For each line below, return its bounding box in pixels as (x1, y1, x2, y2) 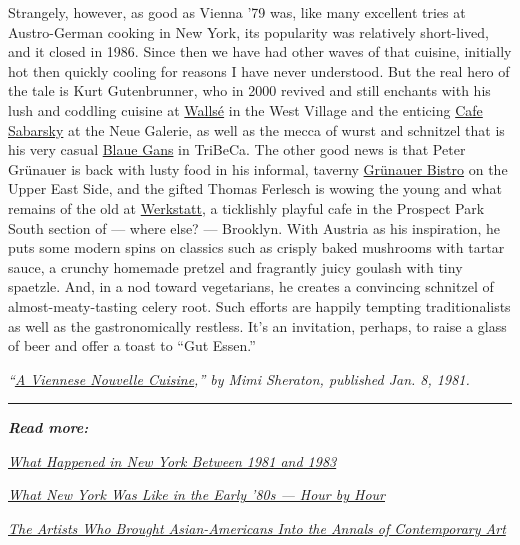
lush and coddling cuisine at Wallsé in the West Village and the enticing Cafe (8, 99, 483, 120)
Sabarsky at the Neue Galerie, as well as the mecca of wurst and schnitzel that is (8, 119, 505, 140)
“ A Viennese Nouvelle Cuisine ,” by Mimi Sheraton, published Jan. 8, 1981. (8, 368, 470, 389)
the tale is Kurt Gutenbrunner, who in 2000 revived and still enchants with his (8, 80, 491, 101)
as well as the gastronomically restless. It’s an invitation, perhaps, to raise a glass (8, 315, 507, 336)
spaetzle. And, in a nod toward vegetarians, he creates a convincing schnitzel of (8, 276, 494, 297)
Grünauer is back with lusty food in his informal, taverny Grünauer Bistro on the (8, 158, 508, 179)
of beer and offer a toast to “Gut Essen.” (8, 335, 256, 356)
